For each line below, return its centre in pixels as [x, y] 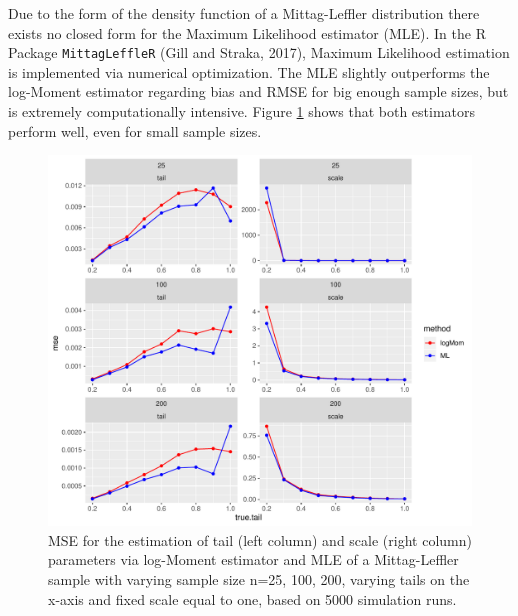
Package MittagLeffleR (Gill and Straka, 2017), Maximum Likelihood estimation [259, 52]
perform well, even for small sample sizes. [135, 130]
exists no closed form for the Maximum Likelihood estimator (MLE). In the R [247, 32]
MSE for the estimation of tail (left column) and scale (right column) [260, 539]
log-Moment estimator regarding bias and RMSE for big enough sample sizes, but [258, 91]
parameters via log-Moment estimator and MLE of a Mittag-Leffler [253, 559]
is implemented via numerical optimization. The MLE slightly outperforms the [249, 71]
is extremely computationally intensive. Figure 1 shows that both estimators [242, 111]
